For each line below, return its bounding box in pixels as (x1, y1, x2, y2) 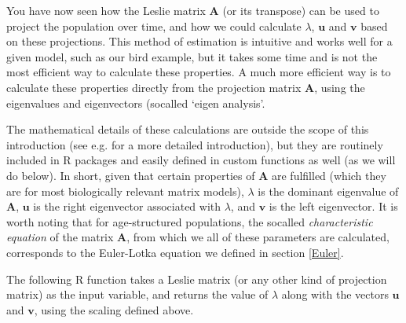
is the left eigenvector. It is (269, 198, 398, 215)
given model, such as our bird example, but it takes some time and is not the (6, 48, 378, 64)
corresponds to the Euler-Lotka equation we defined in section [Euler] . (6, 244, 344, 260)
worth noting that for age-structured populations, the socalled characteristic (6, 213, 373, 229)
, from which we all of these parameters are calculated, (126, 229, 390, 245)
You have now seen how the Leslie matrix (6, 2, 206, 18)
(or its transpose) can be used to (222, 2, 379, 18)
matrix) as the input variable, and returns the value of (6, 286, 269, 303)
